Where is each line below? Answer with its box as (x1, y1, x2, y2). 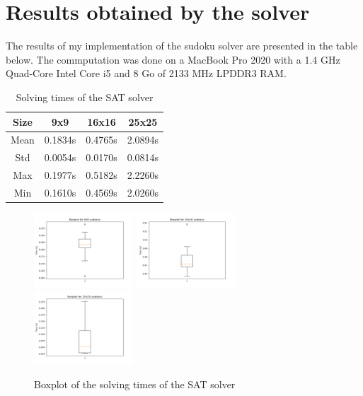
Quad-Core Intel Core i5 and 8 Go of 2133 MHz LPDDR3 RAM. (6, 66, 287, 81)
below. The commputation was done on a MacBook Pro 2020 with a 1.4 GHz (6, 52, 340, 66)
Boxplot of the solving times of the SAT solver (34, 377, 236, 391)
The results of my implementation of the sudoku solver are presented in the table (6, 38, 358, 53)
